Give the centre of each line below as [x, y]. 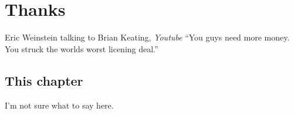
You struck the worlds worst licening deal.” [82, 48]
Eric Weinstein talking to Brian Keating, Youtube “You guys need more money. [147, 37]
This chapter [44, 80]
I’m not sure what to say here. [59, 105]
